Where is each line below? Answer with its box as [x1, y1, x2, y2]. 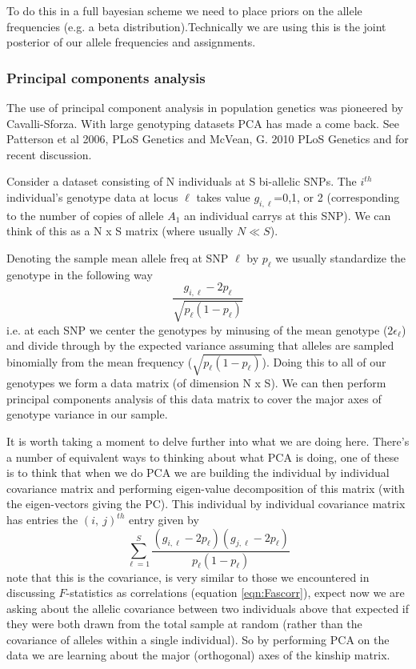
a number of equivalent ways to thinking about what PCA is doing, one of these [6, 448, 399, 465]
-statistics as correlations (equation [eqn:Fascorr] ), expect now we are [66, 584, 405, 601]
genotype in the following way [6, 266, 153, 282]
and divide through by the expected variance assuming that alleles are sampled [6, 337, 394, 354]
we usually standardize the [275, 249, 406, 266]
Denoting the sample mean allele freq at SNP [6, 249, 229, 266]
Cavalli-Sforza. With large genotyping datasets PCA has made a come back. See [6, 114, 399, 131]
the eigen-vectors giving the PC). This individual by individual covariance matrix [6, 495, 406, 512]
